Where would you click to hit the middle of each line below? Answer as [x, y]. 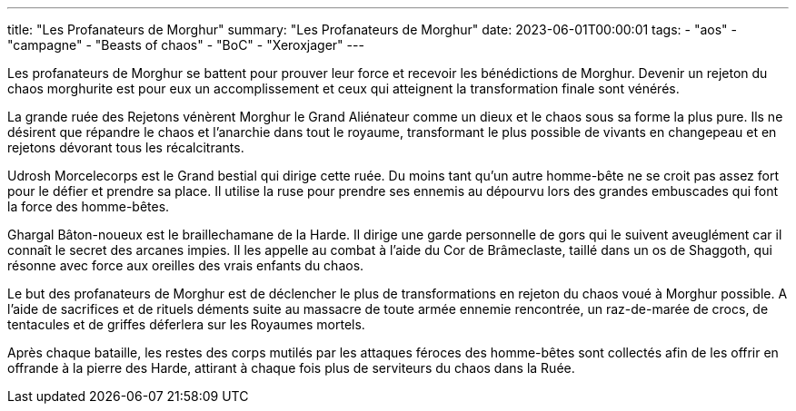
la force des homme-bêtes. [89, 206]
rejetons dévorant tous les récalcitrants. [126, 147]
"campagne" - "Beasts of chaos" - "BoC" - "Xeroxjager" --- [186, 45]
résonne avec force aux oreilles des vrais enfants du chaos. [186, 265]
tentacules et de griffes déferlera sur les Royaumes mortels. [186, 324]
